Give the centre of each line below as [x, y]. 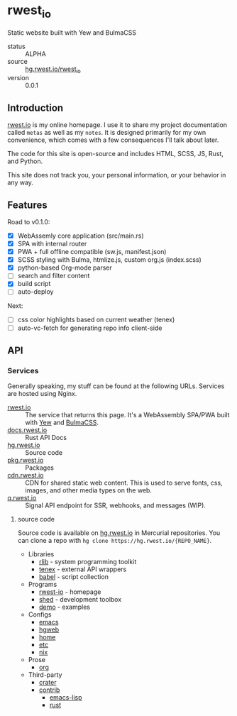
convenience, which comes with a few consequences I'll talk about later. [113, 140]
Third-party [45, 675]
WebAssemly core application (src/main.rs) [81, 236]
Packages [40, 468]
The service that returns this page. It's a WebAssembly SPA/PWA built [127, 415]
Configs [40, 615]
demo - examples [65, 607]
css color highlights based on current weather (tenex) [96, 320]
